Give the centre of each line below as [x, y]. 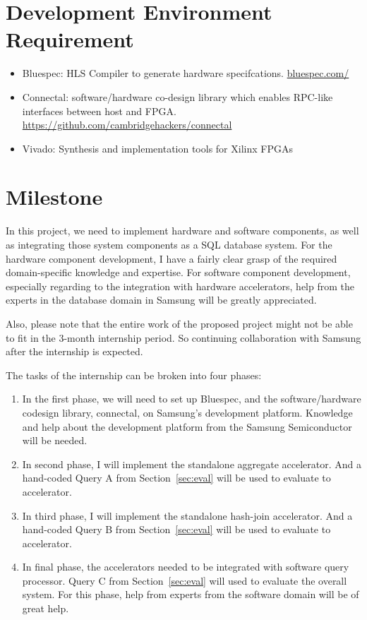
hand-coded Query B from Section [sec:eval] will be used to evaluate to [176, 529]
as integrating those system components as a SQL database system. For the [169, 244]
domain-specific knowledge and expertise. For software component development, [178, 272]
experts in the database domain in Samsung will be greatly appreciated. [161, 300]
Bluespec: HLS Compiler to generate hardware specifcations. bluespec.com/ [186, 73]
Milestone [54, 197]
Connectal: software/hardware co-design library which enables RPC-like [178, 96]
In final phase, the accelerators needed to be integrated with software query [186, 567]
